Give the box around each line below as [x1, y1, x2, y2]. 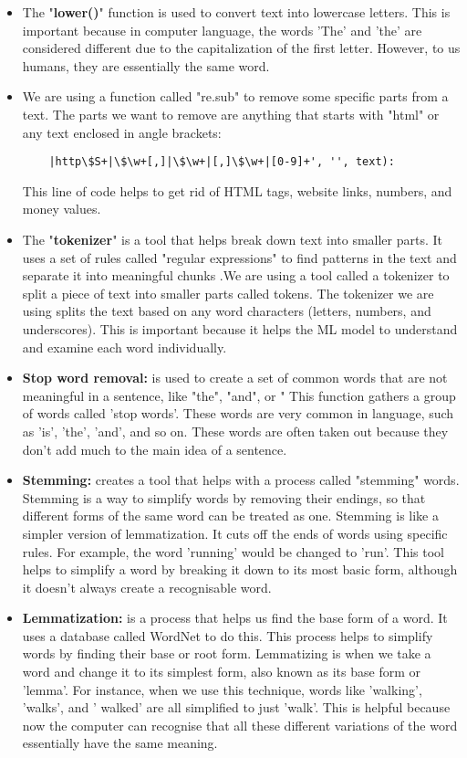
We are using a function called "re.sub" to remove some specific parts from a [22, 87, 449, 106]
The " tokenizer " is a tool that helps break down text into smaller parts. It [22, 230, 443, 248]
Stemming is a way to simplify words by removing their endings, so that [22, 488, 426, 507]
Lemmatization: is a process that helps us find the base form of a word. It [22, 608, 448, 627]
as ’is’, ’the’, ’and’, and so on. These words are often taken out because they [22, 421, 449, 440]
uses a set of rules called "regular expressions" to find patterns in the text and [22, 247, 457, 267]
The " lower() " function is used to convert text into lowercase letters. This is [22, 3, 451, 21]
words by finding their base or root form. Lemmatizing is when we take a [22, 644, 431, 663]
